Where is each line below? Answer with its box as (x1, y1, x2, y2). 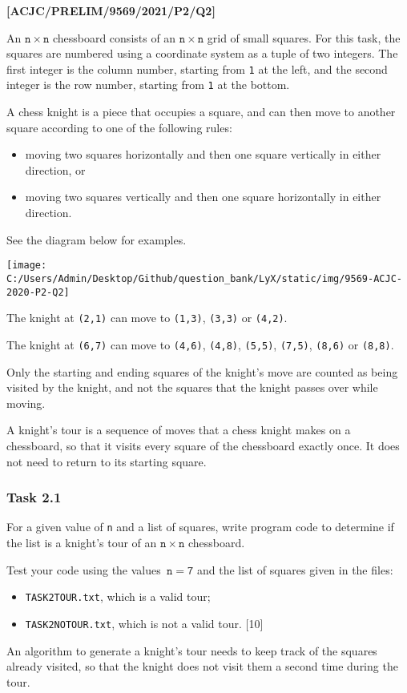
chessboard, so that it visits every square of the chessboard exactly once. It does (6, 437, 400, 453)
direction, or (25, 161, 86, 178)
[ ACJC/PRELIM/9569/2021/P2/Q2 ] (6, 2, 216, 18)
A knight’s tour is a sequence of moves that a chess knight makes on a (6, 421, 351, 438)
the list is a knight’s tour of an (6, 534, 157, 550)
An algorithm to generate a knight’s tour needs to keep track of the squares (6, 642, 377, 659)
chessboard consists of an (52, 29, 176, 46)
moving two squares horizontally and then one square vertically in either (25, 146, 381, 163)
